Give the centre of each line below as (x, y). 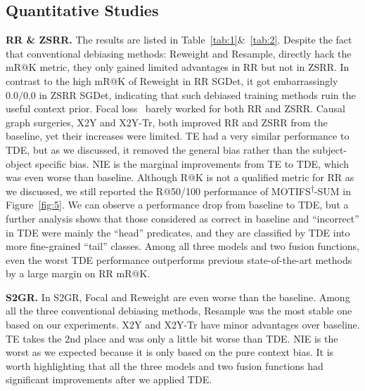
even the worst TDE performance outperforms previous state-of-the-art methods (179, 259)
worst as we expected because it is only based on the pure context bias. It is (170, 352)
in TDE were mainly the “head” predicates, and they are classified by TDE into (178, 232)
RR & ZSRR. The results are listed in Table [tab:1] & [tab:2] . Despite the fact (179, 40)
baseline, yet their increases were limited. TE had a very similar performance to (178, 136)
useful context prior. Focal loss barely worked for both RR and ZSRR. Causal (175, 108)
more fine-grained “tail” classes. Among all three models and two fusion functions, (183, 246)
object (19, 163)
